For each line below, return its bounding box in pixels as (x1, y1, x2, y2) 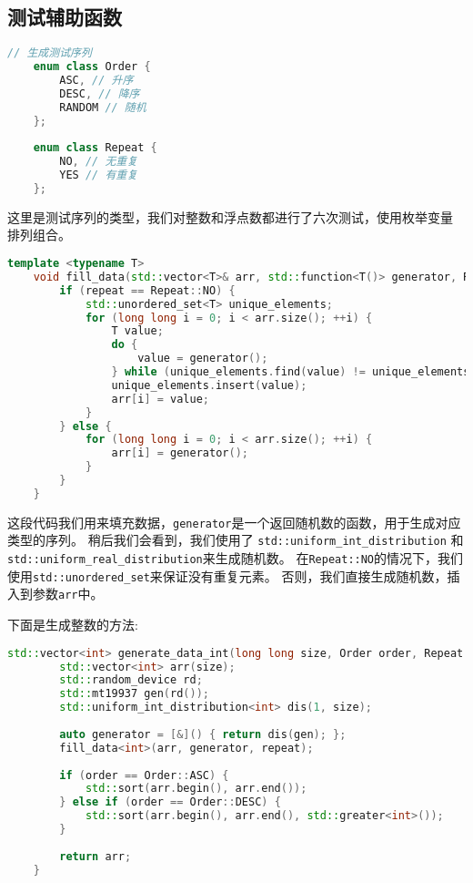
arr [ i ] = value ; (111, 392, 210, 406)
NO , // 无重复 (59, 155, 138, 169)
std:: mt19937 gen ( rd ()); (59, 687, 209, 701)
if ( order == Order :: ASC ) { (59, 768, 229, 782)
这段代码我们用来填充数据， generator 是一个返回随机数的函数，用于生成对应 (7, 512, 461, 531)
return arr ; (59, 849, 132, 863)
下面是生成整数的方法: (7, 615, 138, 634)
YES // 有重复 (59, 169, 138, 182)
